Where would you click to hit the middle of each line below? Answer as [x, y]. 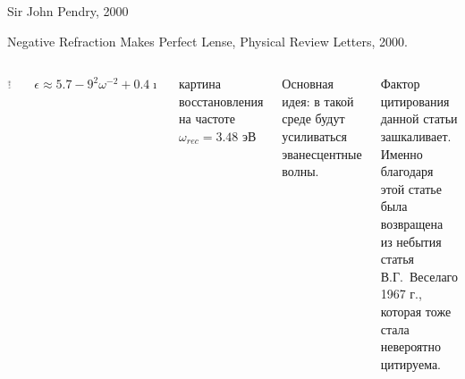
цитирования [415, 101]
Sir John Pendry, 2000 [68, 11]
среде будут [313, 118]
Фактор [400, 84]
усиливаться [314, 135]
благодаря [407, 171]
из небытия [411, 241]
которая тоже [416, 311]
